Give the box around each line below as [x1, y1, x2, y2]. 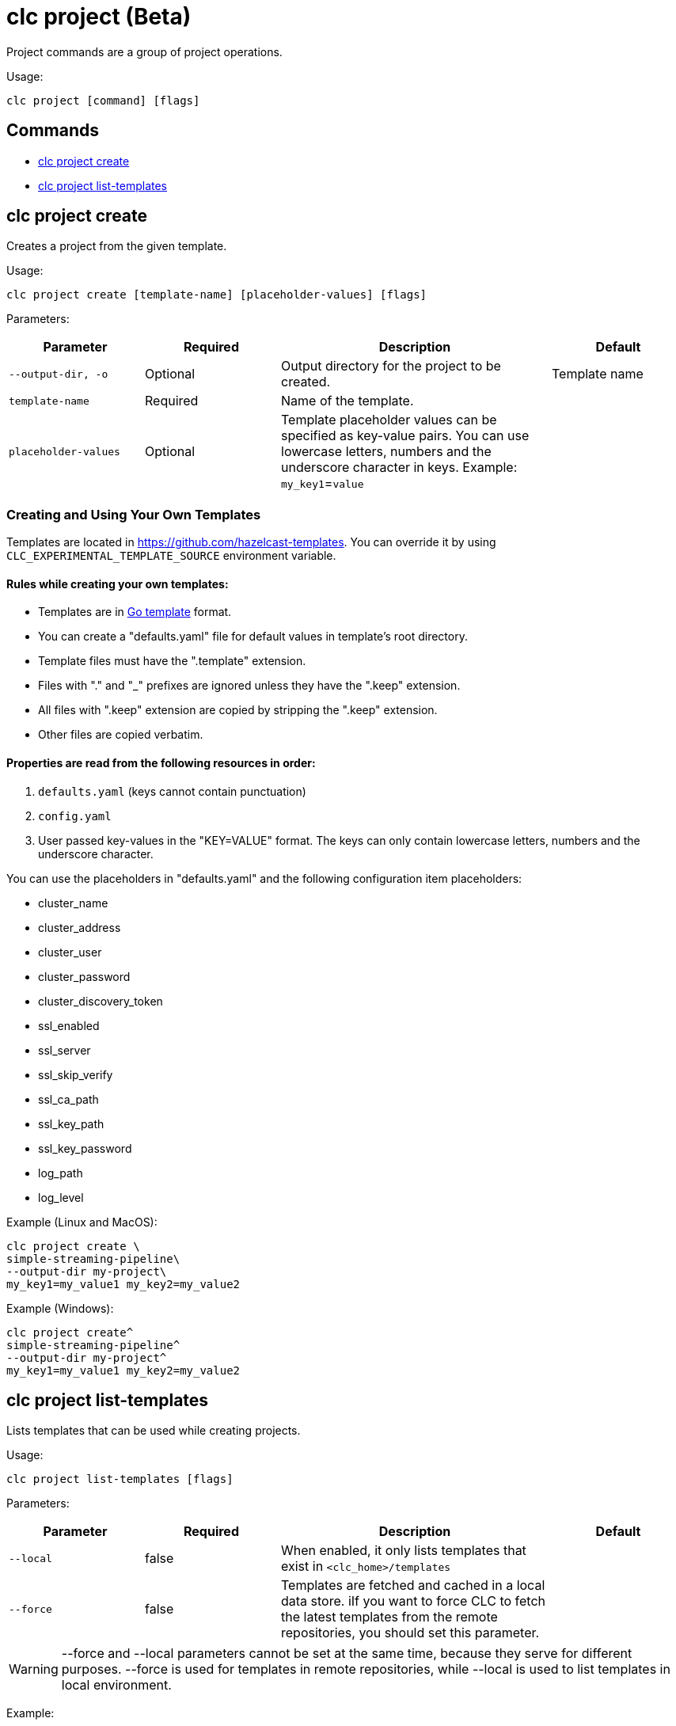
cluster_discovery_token [38, 994, 163, 1008]
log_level [38, 1190, 84, 1204]
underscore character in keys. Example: [281, 459, 518, 476]
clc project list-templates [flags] [6, 1473, 234, 1486]
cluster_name [38, 895, 108, 910]
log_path [38, 1165, 83, 1180]
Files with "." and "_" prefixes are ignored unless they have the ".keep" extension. [38, 679, 461, 693]
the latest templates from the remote [281, 1609, 498, 1625]
